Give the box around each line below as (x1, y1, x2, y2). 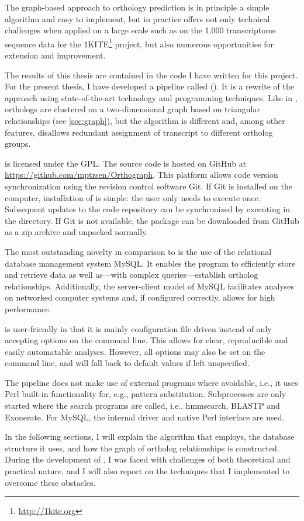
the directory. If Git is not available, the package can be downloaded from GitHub (5, 214, 299, 226)
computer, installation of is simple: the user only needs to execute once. (5, 191, 261, 203)
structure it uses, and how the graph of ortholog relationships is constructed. (5, 441, 279, 454)
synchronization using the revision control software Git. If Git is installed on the (5, 180, 293, 192)
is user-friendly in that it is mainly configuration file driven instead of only (5, 322, 272, 334)
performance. (5, 302, 51, 315)
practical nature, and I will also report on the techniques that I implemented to (5, 465, 290, 477)
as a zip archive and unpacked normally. (5, 226, 148, 238)
